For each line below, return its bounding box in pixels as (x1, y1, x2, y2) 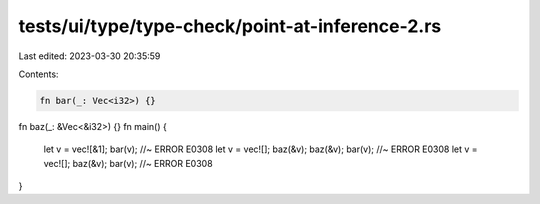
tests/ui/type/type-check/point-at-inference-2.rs (18, 15, 442, 37)
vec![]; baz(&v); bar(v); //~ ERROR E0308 (43, 157, 214, 169)
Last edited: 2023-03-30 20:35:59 (18, 50, 161, 62)
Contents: (18, 68, 59, 80)
